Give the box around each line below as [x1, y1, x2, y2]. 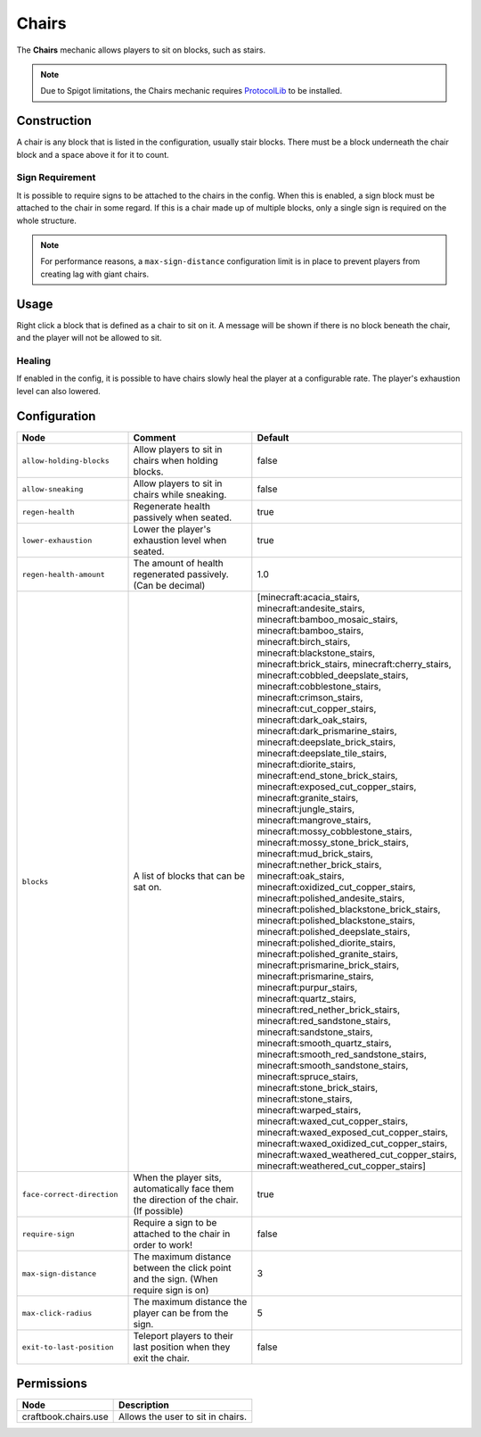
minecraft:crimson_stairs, [257, 691, 363, 704]
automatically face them [133, 1183, 234, 1195]
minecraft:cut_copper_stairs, [257, 703, 377, 715]
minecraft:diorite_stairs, [257, 758, 356, 771]
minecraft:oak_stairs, [257, 870, 345, 882]
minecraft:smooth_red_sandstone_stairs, [257, 1048, 428, 1061]
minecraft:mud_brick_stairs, [257, 847, 373, 860]
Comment [133, 432, 176, 444]
